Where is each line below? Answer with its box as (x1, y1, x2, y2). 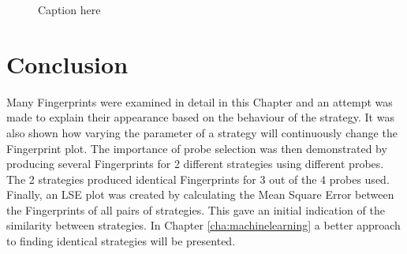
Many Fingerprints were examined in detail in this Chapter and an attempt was (6, 93, 393, 110)
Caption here (38, 2, 101, 17)
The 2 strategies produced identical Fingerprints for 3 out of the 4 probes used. (6, 170, 390, 187)
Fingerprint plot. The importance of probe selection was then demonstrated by (6, 140, 387, 156)
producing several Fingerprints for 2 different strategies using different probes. (6, 155, 384, 172)
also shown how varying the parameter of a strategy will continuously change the (6, 124, 398, 140)
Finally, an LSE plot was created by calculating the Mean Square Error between (6, 186, 394, 203)
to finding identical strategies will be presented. (6, 233, 236, 249)
